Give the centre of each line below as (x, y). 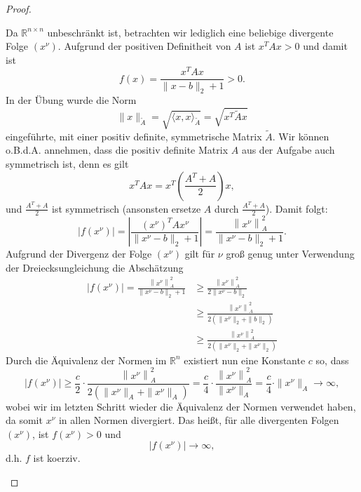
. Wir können (301, 136)
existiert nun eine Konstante (245, 360)
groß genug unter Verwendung (290, 254)
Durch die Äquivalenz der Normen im (86, 360)
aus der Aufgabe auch (288, 150)
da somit (24, 420)
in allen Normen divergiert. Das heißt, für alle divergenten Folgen (199, 420)
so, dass (332, 360)
